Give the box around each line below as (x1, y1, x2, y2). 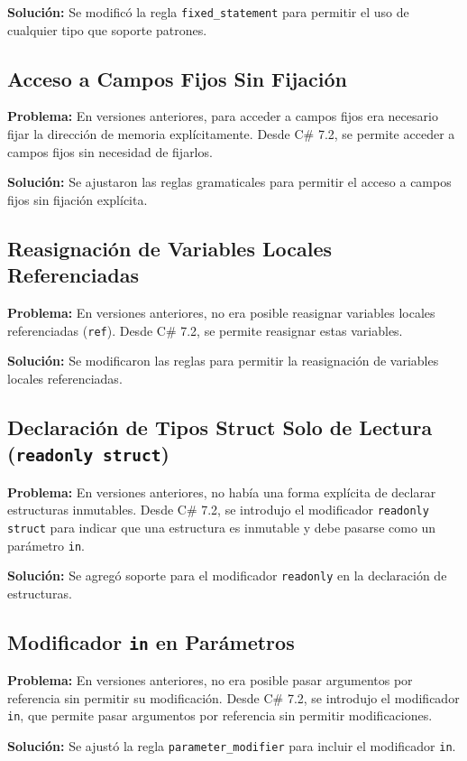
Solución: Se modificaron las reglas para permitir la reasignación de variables (7, 351, 439, 370)
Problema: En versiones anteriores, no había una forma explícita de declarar (7, 482, 436, 501)
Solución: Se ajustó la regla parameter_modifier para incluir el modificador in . (7, 737, 456, 756)
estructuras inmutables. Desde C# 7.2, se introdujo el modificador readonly (7, 500, 429, 519)
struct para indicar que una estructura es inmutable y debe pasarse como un (7, 517, 436, 536)
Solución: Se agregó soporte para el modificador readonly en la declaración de (7, 566, 447, 585)
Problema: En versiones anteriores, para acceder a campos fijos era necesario (7, 107, 438, 125)
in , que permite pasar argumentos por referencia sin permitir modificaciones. (7, 706, 433, 725)
